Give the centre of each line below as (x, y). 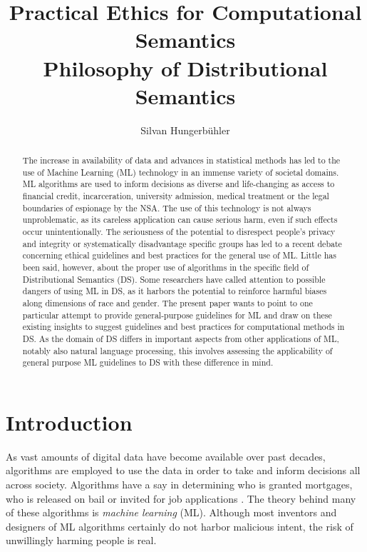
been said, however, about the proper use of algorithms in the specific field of (166, 267)
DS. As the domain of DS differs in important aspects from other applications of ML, (181, 338)
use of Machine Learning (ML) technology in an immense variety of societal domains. (181, 172)
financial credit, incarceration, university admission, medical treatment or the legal (176, 196)
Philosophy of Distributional (185, 67)
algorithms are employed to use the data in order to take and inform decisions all (183, 470)
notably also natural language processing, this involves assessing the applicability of (177, 350)
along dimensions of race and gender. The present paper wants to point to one (167, 302)
